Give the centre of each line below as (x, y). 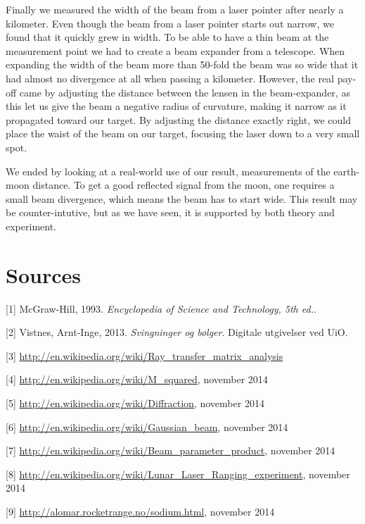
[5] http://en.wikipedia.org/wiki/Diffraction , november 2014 (135, 403)
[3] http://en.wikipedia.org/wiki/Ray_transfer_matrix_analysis (145, 355)
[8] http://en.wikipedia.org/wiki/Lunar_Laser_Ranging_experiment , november (178, 474)
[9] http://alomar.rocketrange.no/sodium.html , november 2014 (140, 511)
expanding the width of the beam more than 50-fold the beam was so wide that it (182, 64)
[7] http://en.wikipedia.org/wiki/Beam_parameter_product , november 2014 (171, 450)
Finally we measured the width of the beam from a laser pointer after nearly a (175, 9)
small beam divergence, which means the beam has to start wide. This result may (182, 198)
